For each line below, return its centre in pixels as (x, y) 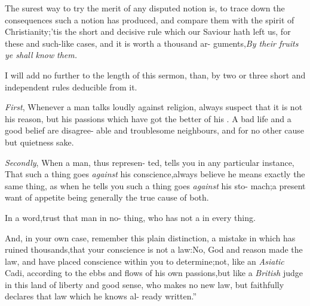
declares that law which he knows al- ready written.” (101, 296)
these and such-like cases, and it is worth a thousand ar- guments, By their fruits (152, 43)
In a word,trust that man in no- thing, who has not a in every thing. (130, 217)
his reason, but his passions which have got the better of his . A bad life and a (148, 118)
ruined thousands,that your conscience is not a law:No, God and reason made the (154, 249)
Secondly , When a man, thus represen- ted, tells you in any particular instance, (150, 162)
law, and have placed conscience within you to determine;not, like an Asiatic (145, 261)
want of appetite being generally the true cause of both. (107, 197)
